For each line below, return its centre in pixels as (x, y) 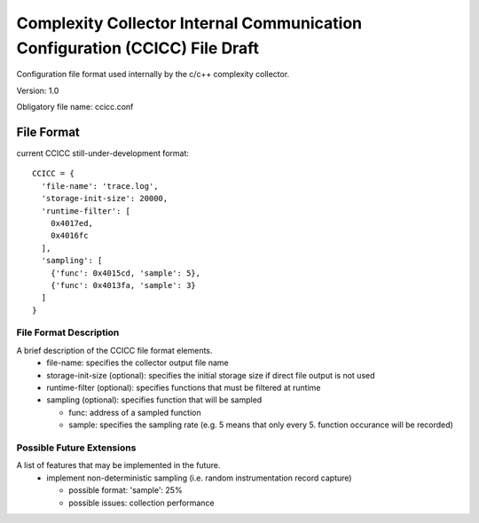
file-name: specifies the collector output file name (138, 363)
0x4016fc (69, 236)
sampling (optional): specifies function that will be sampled (154, 400)
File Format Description (68, 332)
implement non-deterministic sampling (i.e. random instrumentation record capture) (199, 478)
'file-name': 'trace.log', (100, 186)
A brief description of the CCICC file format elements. (114, 350)
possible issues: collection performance (141, 503)
